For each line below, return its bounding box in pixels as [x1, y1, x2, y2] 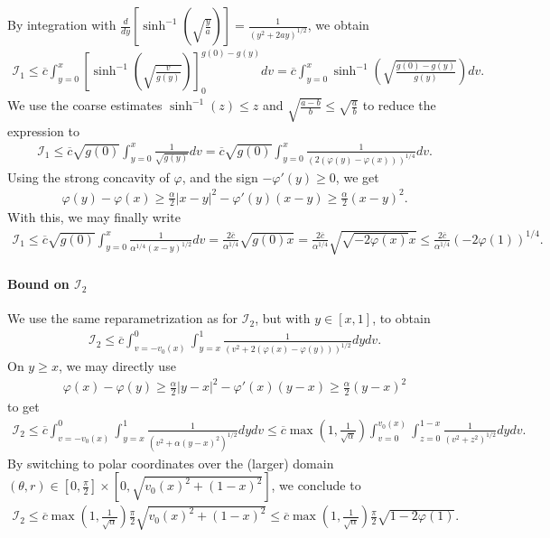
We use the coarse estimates [7, 96, 163, 115]
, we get [335, 167, 379, 186]
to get [7, 397, 40, 416]
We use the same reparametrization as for [7, 309, 238, 328]
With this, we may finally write [7, 208, 181, 227]
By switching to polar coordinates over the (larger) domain [7, 453, 334, 472]
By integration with [7, 15, 117, 33]
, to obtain [372, 309, 431, 328]
